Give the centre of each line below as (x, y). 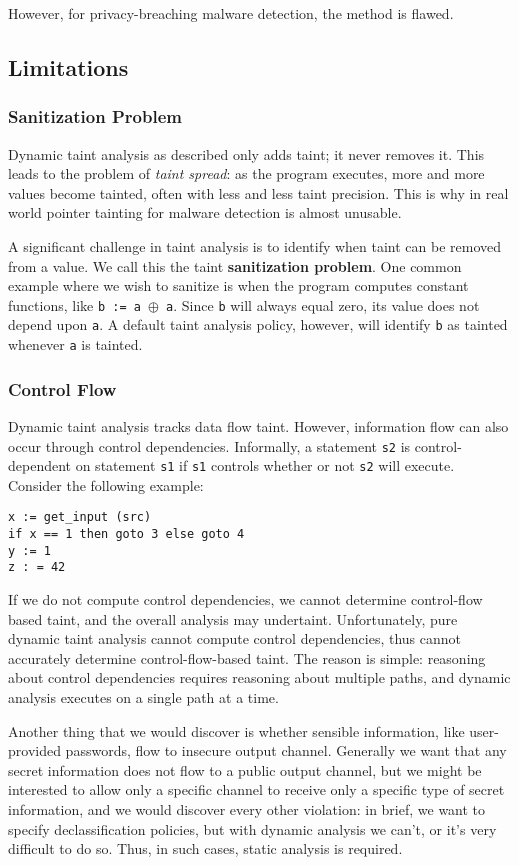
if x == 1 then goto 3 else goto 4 (126, 534)
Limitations (68, 66)
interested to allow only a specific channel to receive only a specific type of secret (256, 789)
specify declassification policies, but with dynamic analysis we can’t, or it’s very (252, 828)
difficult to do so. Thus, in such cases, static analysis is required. (205, 848)
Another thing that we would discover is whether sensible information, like (236, 730)
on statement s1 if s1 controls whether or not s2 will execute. (265, 465)
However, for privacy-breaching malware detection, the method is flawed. (231, 13)
